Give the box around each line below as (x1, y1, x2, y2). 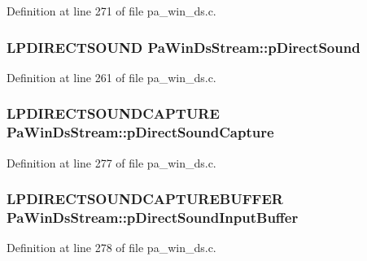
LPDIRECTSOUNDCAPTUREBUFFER (7, 189, 283, 209)
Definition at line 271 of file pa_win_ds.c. (7, 2, 216, 19)
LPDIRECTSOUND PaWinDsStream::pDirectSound (7, 37, 360, 57)
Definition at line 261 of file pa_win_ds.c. (7, 68, 216, 85)
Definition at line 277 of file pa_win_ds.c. (7, 154, 216, 171)
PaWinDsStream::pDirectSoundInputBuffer (7, 207, 299, 227)
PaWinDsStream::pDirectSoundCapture (7, 122, 274, 142)
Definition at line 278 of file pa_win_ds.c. (7, 239, 216, 256)
